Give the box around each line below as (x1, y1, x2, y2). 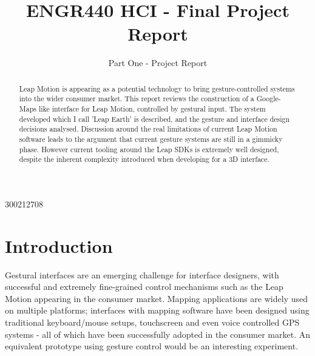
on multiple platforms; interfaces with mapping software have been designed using (5, 304, 310, 317)
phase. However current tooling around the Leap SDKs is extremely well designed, (19, 144, 279, 154)
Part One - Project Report (108, 56, 208, 69)
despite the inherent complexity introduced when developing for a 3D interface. (19, 154, 269, 164)
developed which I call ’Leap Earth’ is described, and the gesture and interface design (19, 113, 290, 124)
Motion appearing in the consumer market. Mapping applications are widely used (5, 292, 308, 304)
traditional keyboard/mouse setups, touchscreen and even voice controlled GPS (5, 316, 300, 329)
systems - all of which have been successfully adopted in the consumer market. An (5, 327, 311, 340)
